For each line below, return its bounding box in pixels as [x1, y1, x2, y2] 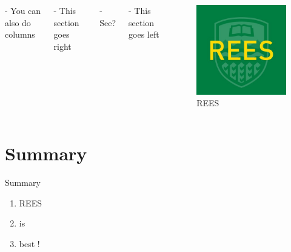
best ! [19, 237, 40, 250]
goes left [129, 28, 159, 41]
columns [5, 28, 35, 41]
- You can [5, 4, 41, 16]
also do [5, 16, 31, 29]
